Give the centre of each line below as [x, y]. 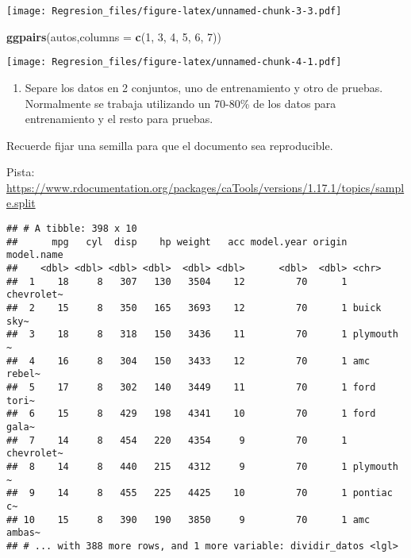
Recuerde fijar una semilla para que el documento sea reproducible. [170, 145]
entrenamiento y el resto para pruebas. [119, 119]
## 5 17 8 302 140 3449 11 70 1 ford [191, 387]
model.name [35, 255]
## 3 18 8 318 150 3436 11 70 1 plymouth [202, 335]
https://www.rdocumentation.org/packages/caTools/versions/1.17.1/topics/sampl [205, 187]
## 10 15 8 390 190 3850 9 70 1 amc [188, 520]
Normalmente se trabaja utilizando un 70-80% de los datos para [181, 103]
